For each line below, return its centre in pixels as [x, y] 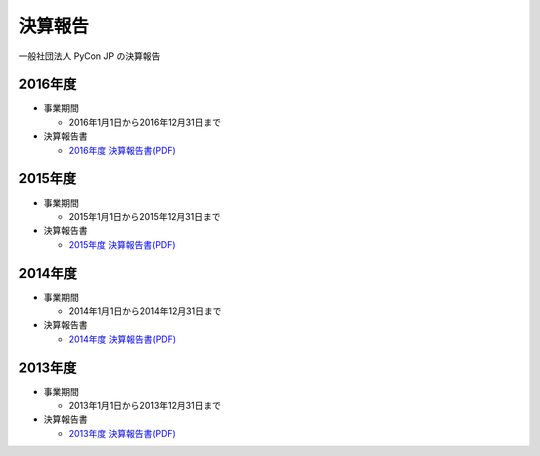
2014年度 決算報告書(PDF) [122, 339]
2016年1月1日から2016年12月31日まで [145, 122]
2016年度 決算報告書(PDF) [122, 150]
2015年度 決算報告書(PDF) [122, 244]
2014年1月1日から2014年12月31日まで [145, 311]
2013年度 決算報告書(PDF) [122, 433]
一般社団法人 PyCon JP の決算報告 [89, 56]
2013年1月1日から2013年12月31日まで [145, 406]
